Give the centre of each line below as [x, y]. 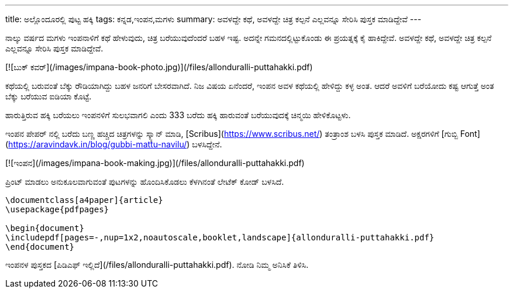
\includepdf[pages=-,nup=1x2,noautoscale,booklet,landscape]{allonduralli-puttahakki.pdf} [220, 237]
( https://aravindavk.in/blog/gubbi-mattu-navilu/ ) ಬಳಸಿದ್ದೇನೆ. [114, 144]
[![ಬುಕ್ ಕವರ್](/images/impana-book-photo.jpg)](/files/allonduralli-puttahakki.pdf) [159, 67]
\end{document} [40, 247]
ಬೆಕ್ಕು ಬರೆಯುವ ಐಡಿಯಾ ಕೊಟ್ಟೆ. [49, 96]
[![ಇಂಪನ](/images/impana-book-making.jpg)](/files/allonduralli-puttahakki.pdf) [155, 163]
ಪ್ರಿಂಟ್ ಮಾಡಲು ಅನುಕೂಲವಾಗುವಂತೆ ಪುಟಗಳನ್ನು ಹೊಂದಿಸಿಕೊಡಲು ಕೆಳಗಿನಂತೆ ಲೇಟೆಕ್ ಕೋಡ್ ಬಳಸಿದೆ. [145, 182]
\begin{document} [45, 228]
